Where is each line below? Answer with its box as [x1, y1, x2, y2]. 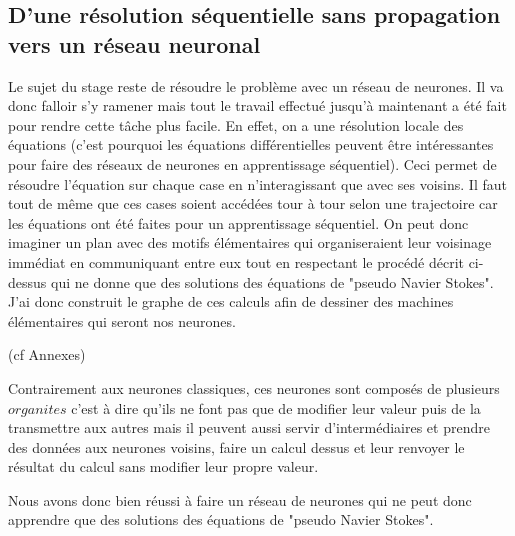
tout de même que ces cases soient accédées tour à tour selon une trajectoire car [8, 193, 498, 214]
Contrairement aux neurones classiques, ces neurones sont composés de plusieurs [8, 377, 500, 398]
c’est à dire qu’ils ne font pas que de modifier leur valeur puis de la [71, 397, 481, 418]
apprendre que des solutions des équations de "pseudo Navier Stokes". [8, 509, 434, 530]
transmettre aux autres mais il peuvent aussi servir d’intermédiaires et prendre [8, 417, 490, 438]
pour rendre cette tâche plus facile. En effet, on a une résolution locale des [8, 114, 464, 135]
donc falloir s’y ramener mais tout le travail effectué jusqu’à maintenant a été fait [8, 95, 507, 116]
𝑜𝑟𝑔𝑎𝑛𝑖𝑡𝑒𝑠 [8, 402, 67, 417]
